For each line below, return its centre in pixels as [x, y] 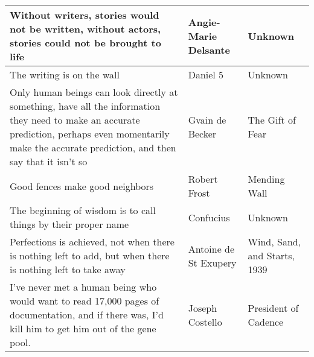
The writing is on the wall [65, 74]
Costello [205, 321]
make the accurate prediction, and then [93, 147]
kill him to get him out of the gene [83, 328]
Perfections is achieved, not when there [92, 242]
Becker [202, 134]
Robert [203, 179]
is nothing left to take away [68, 269]
